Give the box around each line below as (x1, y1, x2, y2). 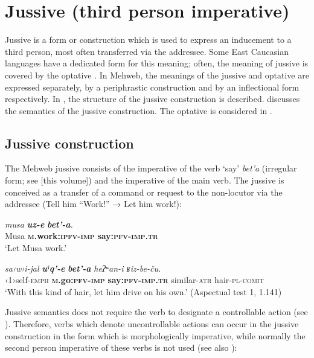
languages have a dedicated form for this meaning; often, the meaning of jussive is (5, 57, 309, 69)
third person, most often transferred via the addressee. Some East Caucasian (5, 45, 289, 57)
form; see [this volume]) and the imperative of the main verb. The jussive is (5, 174, 284, 187)
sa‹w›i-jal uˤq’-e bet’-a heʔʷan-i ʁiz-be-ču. (5, 261, 161, 274)
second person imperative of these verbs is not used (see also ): (5, 341, 237, 354)
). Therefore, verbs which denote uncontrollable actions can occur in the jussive (5, 318, 299, 330)
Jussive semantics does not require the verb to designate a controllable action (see (5, 305, 308, 318)
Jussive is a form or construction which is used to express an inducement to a (5, 33, 292, 46)
